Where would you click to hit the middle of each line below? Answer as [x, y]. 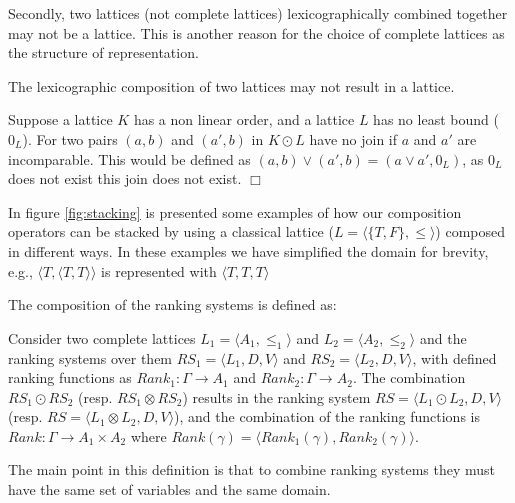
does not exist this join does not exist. [125, 178]
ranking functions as [70, 377]
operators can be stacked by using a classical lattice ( [171, 231]
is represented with [159, 270]
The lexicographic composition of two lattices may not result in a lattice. [231, 85]
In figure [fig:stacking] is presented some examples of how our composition [235, 211]
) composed [470, 231]
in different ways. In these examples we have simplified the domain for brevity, [248, 250]
